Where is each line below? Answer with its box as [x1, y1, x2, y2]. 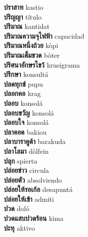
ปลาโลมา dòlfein [4, 145, 49, 156]
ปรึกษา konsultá [4, 69, 49, 79]
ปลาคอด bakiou [4, 126, 47, 137]
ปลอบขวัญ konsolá [4, 107, 54, 118]
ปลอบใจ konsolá [4, 117, 49, 127]
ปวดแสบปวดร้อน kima [4, 213, 64, 223]
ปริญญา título [4, 11, 42, 22]
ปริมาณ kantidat [4, 21, 50, 31]
